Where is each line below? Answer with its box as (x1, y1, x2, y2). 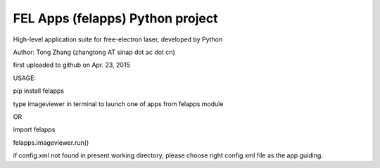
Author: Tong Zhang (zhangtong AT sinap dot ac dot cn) (13, 48, 175, 56)
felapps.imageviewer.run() (13, 138, 89, 147)
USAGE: (13, 74, 37, 82)
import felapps (13, 125, 56, 134)
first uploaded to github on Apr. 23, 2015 (13, 60, 130, 70)
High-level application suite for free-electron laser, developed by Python (13, 35, 223, 44)
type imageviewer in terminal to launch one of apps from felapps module (13, 99, 224, 108)
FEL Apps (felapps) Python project (13, 11, 218, 26)
